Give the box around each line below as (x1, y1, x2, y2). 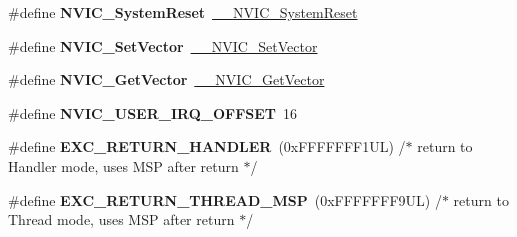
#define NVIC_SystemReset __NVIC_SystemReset (8, 2, 358, 22)
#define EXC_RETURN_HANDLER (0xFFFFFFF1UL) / (8, 136, 406, 157)
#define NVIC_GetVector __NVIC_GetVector (8, 69, 325, 90)
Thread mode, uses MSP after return (8, 209, 235, 230)
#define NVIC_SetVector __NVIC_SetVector (8, 35, 318, 56)
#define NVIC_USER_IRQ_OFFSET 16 (8, 102, 298, 123)
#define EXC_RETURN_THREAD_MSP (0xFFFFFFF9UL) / (8, 189, 442, 210)
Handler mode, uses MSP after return (8, 155, 239, 176)
